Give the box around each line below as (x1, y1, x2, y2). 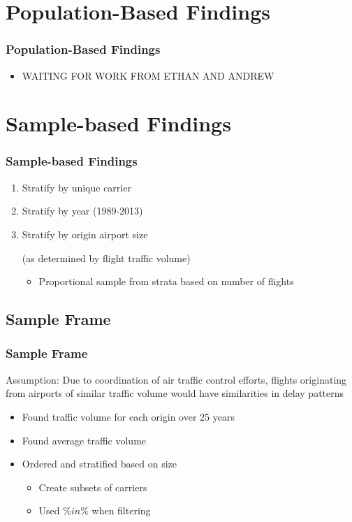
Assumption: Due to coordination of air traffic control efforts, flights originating (6, 372, 347, 386)
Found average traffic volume (22, 433, 147, 447)
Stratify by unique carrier (22, 180, 131, 194)
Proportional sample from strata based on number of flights (38, 274, 294, 289)
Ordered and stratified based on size (22, 456, 177, 471)
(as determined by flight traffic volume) (22, 250, 191, 265)
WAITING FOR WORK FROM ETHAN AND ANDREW (22, 68, 274, 82)
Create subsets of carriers (38, 479, 147, 494)
